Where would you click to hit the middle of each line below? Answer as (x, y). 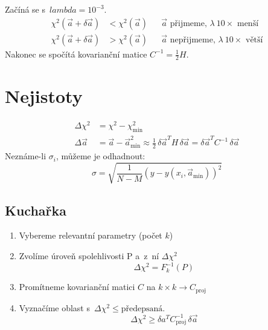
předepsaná (142, 309)
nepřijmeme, (193, 40)
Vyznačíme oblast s (54, 307)
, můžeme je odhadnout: (101, 156)
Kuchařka (36, 210)
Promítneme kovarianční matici (77, 287)
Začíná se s (25, 9)
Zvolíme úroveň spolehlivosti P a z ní (89, 256)
